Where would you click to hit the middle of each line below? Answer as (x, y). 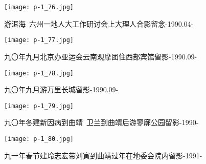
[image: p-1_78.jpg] (39, 73)
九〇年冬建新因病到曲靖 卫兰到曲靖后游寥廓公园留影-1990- (101, 122)
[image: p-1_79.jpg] (39, 106)
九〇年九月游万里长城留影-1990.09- (61, 89)
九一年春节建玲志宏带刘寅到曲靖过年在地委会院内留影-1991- (103, 155)
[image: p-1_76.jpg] (39, 7)
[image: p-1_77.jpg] (39, 40)
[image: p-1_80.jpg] (39, 139)
